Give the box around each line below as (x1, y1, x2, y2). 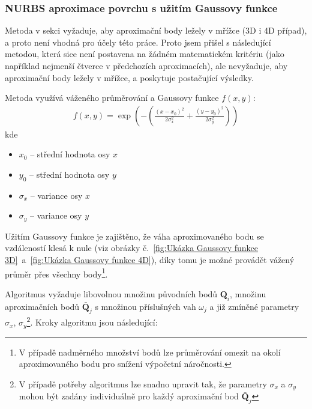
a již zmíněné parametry (209, 300, 299, 312)
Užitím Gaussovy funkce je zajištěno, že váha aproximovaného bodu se (5, 229, 264, 242)
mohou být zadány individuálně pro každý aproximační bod (19, 390, 239, 402)
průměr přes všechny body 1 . (5, 265, 108, 280)
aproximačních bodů (5, 300, 80, 312)
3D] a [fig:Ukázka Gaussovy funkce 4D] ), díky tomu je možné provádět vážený (5, 253, 295, 266)
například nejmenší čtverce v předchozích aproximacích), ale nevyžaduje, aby (5, 59, 288, 71)
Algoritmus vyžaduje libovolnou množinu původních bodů (5, 287, 218, 300)
